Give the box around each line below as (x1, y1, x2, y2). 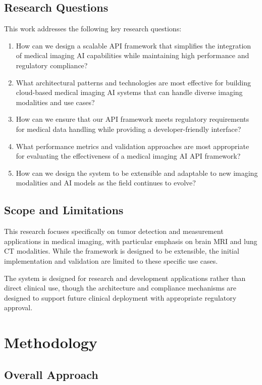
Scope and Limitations (4, 202, 124, 218)
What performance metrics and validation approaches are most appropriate (16, 140, 249, 151)
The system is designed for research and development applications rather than (4, 272, 246, 283)
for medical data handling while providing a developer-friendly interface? (16, 123, 241, 134)
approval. (4, 302, 33, 313)
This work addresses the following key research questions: (4, 23, 182, 34)
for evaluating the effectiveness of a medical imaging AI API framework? (16, 151, 241, 161)
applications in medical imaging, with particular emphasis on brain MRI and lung (4, 235, 257, 246)
